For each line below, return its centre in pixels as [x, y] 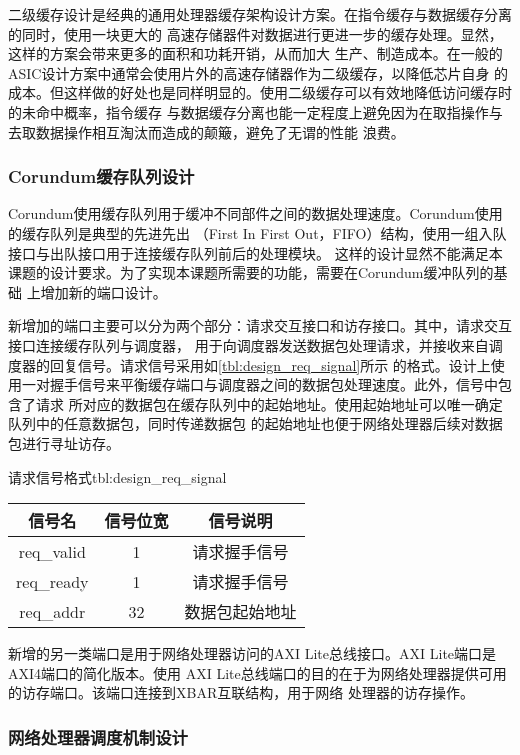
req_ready [52, 581]
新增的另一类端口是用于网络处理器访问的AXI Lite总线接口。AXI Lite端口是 [252, 653]
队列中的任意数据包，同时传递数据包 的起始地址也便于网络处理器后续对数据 [255, 423]
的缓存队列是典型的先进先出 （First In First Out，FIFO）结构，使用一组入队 [257, 232]
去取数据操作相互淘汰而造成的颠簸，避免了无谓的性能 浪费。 [206, 131]
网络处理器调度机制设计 [98, 736]
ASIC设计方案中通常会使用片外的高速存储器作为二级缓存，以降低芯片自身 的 [258, 72]
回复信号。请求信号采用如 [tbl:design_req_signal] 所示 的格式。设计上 [270, 364]
